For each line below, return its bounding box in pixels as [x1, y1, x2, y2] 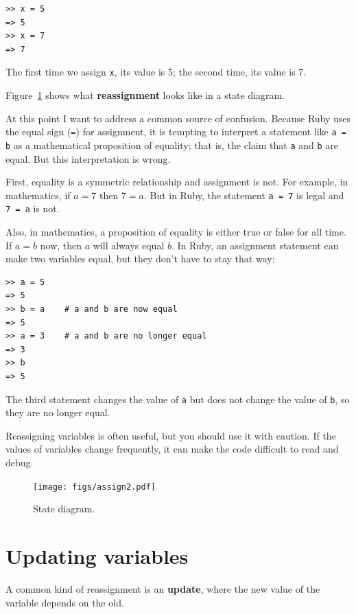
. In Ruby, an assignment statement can [171, 238, 339, 252]
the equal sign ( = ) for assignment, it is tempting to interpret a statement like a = [5, 124, 346, 139]
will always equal [93, 238, 165, 252]
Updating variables [5, 542, 189, 570]
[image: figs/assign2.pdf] [33, 481, 156, 492]
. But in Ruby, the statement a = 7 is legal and [143, 187, 344, 202]
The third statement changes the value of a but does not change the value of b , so [5, 391, 350, 406]
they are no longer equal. [5, 405, 110, 420]
